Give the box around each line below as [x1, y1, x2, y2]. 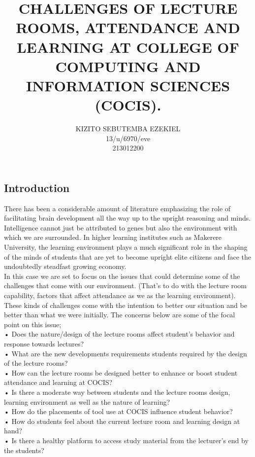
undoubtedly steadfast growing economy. [4, 261, 127, 271]
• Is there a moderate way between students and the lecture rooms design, [4, 386, 230, 397]
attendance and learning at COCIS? [4, 377, 113, 387]
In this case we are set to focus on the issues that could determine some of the [4, 270, 240, 281]
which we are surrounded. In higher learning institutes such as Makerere [4, 232, 222, 242]
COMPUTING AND [55, 56, 201, 76]
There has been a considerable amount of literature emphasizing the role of [4, 203, 231, 213]
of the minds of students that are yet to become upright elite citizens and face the [4, 251, 252, 262]
